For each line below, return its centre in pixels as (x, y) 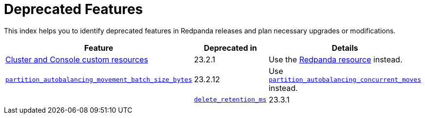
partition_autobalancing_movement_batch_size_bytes (99, 79)
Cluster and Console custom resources (77, 59)
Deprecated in (230, 48)
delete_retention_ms (230, 100)
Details (345, 48)
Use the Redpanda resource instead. (335, 59)
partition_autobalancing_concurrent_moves (345, 79)
